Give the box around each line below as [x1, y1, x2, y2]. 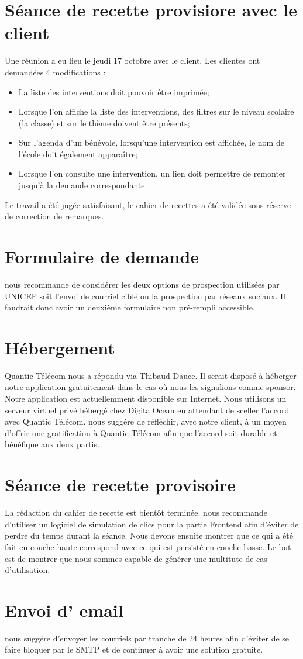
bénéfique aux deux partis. [5, 438, 99, 450]
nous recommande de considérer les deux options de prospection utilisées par [5, 278, 280, 290]
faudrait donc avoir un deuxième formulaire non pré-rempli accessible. [5, 301, 255, 313]
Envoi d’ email [5, 598, 123, 622]
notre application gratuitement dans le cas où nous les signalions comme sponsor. [5, 381, 296, 393]
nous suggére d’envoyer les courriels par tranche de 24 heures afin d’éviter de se [5, 632, 290, 644]
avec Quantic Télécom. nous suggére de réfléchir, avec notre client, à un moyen [5, 415, 287, 427]
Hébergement [5, 335, 115, 359]
